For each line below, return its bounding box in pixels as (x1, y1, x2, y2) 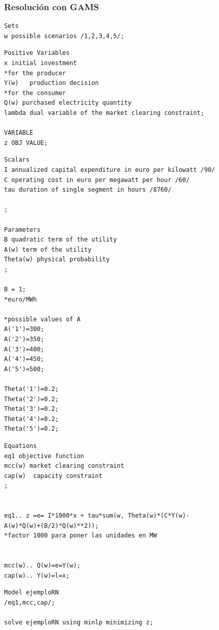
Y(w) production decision (4, 79, 99, 87)
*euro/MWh (4, 295, 37, 303)
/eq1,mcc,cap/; (4, 598, 55, 606)
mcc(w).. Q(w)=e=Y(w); (4, 562, 81, 569)
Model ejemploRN (4, 589, 59, 596)
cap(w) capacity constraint (4, 472, 103, 479)
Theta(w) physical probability (4, 256, 110, 263)
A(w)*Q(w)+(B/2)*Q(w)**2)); (4, 522, 99, 529)
